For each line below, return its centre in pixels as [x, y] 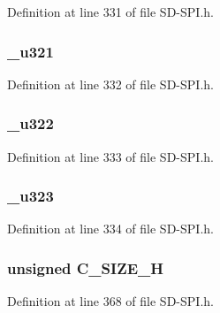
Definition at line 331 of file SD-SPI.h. [110, 11]
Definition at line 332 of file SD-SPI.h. [110, 84]
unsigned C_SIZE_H [85, 267]
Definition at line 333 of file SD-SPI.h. [110, 156]
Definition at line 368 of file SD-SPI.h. [110, 301]
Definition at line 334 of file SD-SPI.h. [110, 229]
